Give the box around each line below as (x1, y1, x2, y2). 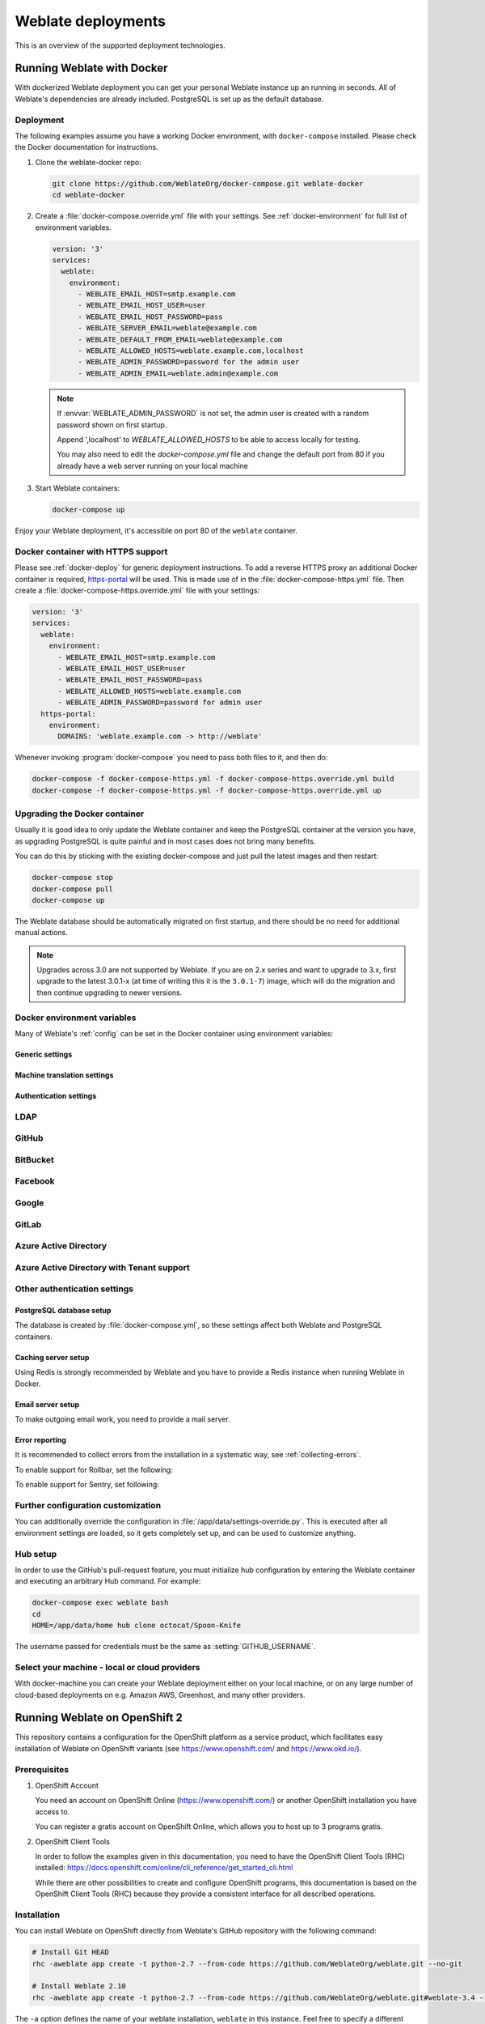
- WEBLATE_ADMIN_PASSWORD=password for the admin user (78, 357, 300, 367)
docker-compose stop (32, 873, 113, 882)
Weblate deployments (15, 12, 166, 30)
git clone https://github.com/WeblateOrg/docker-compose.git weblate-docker (52, 179, 364, 188)
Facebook (15, 1176, 56, 1187)
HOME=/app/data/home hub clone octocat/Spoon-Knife (32, 1621, 242, 1631)
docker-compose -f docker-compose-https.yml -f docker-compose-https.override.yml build (32, 774, 395, 784)
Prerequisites (15, 1763, 69, 1775)
